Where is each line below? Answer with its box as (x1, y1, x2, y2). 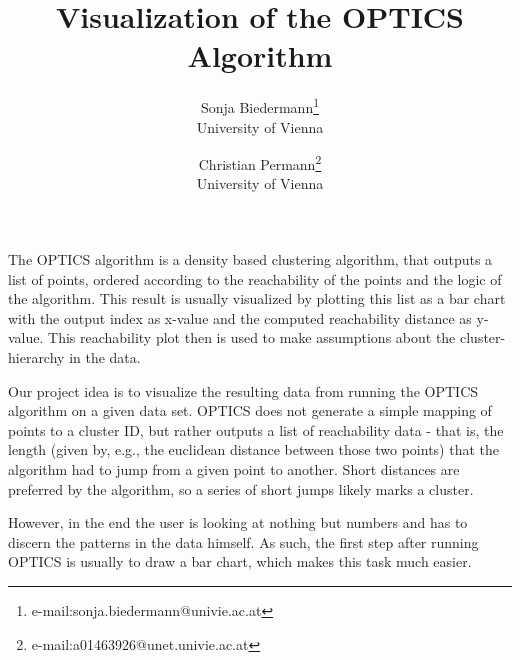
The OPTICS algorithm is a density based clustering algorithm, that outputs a (8, 249, 493, 269)
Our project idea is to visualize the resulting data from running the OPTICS (8, 380, 479, 401)
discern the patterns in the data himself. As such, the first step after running (8, 531, 479, 552)
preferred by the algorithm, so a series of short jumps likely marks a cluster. (8, 478, 474, 499)
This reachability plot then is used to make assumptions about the (48, 327, 456, 348)
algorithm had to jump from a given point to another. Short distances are (8, 458, 460, 479)
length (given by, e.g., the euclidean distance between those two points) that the (8, 439, 499, 460)
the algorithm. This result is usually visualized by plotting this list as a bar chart (8, 288, 506, 309)
